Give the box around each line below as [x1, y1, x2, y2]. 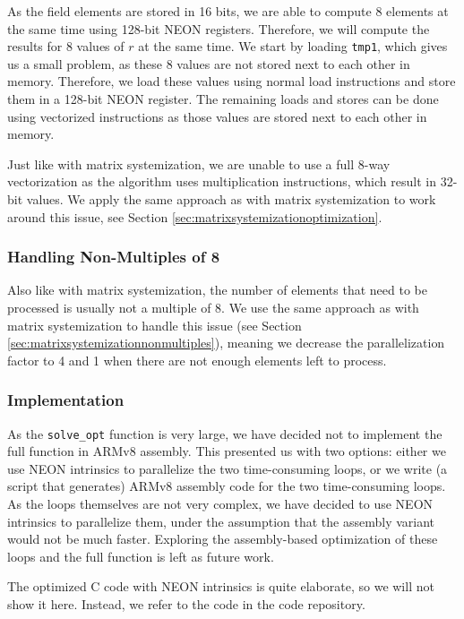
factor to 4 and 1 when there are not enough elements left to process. [7, 350, 387, 369]
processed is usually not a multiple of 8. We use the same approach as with [7, 298, 419, 316]
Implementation [7, 389, 125, 411]
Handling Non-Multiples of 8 [7, 245, 220, 268]
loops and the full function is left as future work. [7, 546, 274, 565]
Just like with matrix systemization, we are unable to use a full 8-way [7, 154, 391, 173]
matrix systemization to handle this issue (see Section [7, 315, 302, 334]
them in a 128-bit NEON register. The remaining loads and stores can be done [7, 90, 439, 108]
